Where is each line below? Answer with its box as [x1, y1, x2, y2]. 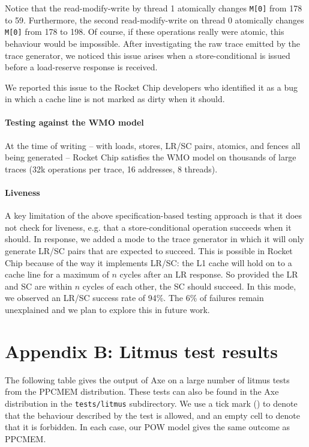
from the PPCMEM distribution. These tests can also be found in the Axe [5, 385, 279, 398]
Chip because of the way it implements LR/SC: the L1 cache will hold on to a [5, 256, 292, 269]
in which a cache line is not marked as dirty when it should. [5, 93, 225, 105]
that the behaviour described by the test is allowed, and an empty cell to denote [5, 409, 300, 421]
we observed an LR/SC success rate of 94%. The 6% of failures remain [5, 291, 264, 304]
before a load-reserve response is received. [5, 61, 158, 73]
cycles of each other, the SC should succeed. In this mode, [82, 279, 296, 292]
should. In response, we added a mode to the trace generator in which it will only [5, 233, 304, 245]
